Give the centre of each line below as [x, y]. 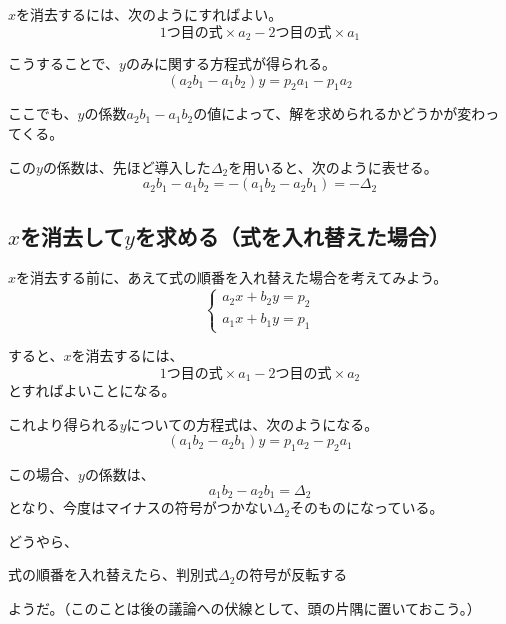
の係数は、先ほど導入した [126, 166]
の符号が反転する [291, 574]
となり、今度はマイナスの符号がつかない [140, 507]
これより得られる [64, 423]
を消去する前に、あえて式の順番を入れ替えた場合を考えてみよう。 [232, 277]
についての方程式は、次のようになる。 [252, 423]
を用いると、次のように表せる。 [333, 166]
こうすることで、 [64, 63]
